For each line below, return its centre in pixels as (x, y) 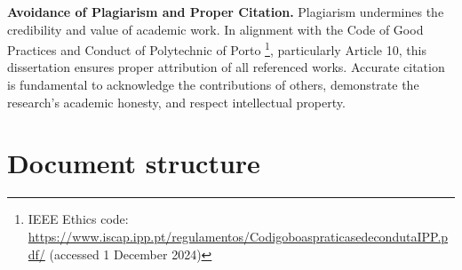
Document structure (134, 163)
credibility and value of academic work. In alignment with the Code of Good (215, 29)
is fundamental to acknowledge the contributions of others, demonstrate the (213, 85)
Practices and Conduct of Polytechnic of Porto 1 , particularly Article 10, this (217, 48)
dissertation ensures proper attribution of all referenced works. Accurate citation (226, 67)
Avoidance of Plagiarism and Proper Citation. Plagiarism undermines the (226, 12)
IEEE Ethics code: (78, 219)
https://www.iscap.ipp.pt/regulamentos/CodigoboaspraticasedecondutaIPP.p (238, 236)
